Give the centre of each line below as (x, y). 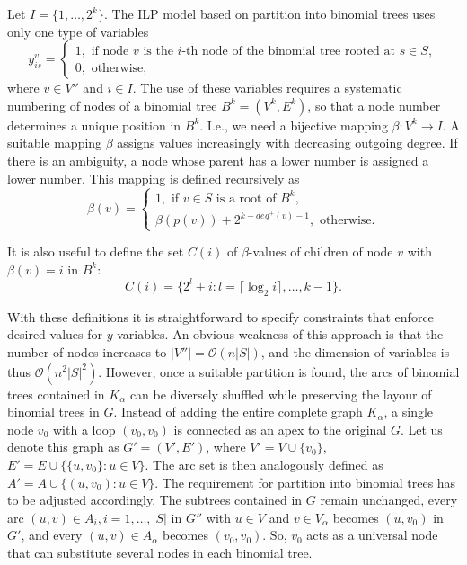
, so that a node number (374, 105)
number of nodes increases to (87, 351)
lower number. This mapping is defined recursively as (154, 178)
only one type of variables (78, 31)
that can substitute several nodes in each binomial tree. (160, 552)
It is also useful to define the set (96, 251)
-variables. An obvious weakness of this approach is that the (278, 334)
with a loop (84, 429)
